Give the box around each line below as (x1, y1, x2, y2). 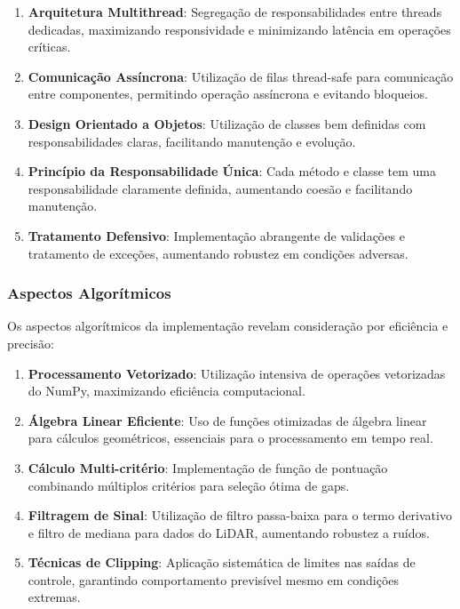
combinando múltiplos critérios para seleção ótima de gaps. (28, 476, 350, 494)
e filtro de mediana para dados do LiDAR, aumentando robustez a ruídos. (28, 523, 430, 541)
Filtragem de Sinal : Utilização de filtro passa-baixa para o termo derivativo (28, 506, 452, 525)
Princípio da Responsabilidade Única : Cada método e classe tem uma (28, 162, 437, 180)
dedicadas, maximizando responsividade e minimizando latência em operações (28, 20, 451, 38)
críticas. (28, 37, 71, 56)
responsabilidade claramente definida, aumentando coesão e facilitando (28, 179, 413, 197)
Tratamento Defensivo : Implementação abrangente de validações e (28, 226, 405, 244)
